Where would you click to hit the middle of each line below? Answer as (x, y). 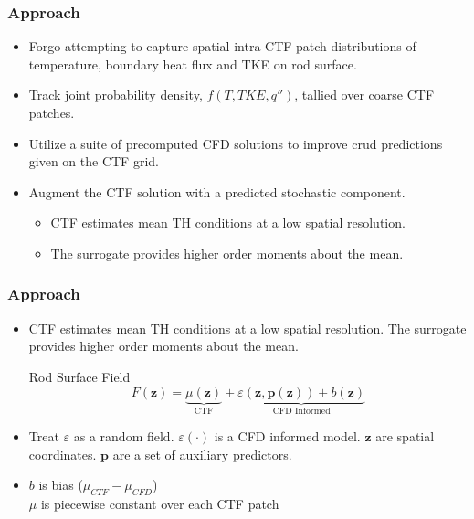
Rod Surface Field (79, 376)
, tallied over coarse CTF (364, 95)
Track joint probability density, (116, 95)
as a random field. (124, 436)
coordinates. (63, 454)
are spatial (405, 436)
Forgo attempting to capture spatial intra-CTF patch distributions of (222, 46)
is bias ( (61, 485)
